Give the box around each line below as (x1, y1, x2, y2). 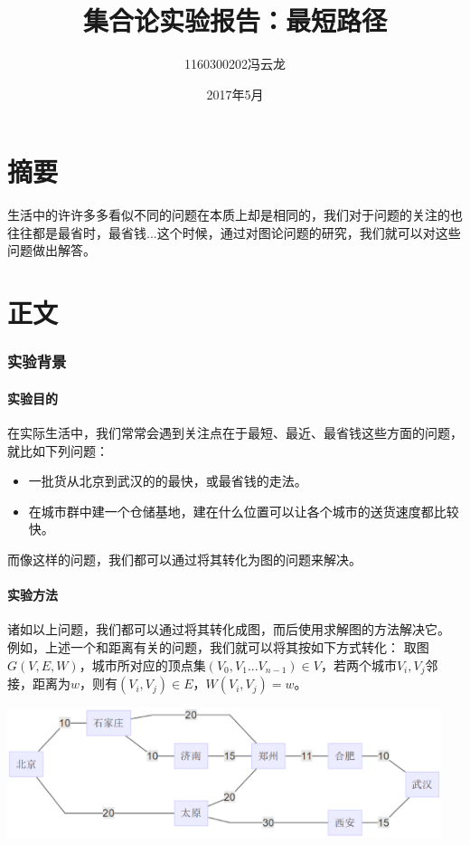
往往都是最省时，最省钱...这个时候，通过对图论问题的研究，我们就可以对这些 (7, 223, 461, 242)
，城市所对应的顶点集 (79, 655, 206, 674)
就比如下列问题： (7, 441, 108, 460)
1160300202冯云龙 (184, 54, 286, 73)
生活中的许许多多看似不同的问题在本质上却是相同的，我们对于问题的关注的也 (7, 205, 463, 224)
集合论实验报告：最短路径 (82, 2, 387, 39)
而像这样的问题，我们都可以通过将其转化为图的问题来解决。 (7, 550, 362, 569)
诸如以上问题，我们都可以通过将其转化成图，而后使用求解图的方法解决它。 (7, 620, 450, 639)
